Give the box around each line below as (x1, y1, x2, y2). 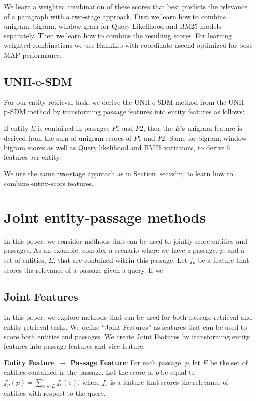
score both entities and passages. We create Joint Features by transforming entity (4, 331, 250, 341)
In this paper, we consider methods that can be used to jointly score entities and (4, 235, 248, 246)
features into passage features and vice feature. (4, 340, 145, 351)
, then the (143, 123, 173, 133)
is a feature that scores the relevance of (110, 376, 228, 387)
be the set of (210, 357, 248, 368)
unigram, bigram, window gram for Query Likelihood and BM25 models (4, 21, 221, 31)
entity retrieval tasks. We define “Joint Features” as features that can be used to (4, 321, 247, 332)
